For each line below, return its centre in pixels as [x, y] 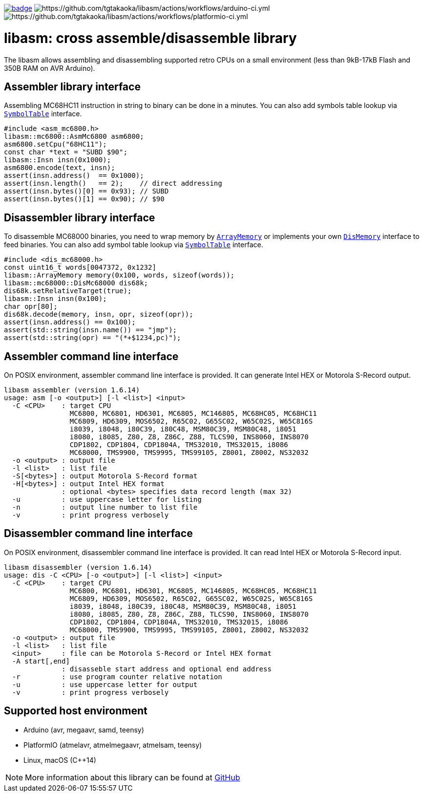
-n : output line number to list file [105, 507]
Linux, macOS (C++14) [60, 760]
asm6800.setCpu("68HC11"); [55, 144]
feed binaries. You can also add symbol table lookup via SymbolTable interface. [134, 245]
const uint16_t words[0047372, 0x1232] [80, 268]
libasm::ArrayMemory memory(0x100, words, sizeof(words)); [119, 275]
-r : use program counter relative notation [117, 677]
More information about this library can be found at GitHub [133, 777]
